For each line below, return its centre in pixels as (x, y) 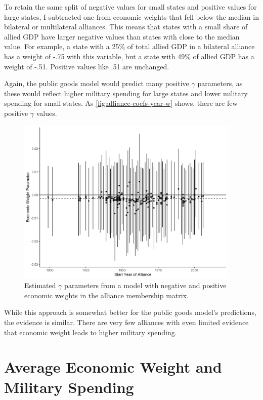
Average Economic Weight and (113, 367)
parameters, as (220, 83)
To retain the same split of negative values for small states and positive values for (130, 7)
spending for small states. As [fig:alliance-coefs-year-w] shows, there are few (121, 103)
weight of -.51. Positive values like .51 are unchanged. (87, 66)
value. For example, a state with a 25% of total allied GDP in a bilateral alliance (129, 46)
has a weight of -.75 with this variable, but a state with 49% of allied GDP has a (129, 56)
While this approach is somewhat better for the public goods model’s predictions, (130, 312)
